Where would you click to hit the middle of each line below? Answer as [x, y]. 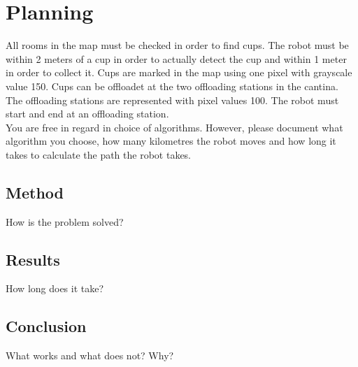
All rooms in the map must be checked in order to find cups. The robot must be [177, 45]
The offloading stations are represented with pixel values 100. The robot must [172, 100]
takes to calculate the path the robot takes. [99, 154]
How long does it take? [55, 288]
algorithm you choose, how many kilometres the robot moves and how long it [171, 141]
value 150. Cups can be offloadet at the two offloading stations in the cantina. [172, 86]
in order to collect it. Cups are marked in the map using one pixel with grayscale [179, 72]
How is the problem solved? [65, 221]
